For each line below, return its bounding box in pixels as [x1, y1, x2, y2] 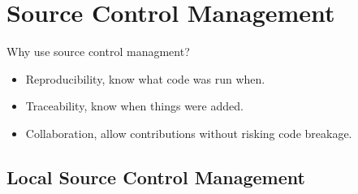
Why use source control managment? [6, 43, 190, 60]
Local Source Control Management [6, 164, 305, 189]
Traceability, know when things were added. [25, 97, 244, 114]
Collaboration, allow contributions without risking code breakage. [25, 124, 352, 141]
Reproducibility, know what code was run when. [25, 70, 265, 87]
